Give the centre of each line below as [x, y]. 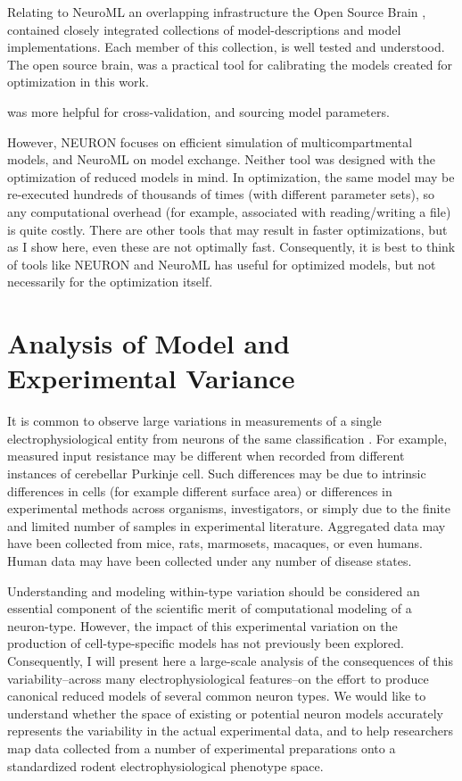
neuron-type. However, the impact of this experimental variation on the [202, 625]
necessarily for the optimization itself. [110, 282]
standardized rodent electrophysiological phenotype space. [165, 765]
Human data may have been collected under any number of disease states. [210, 560]
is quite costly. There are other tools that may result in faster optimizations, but [227, 229]
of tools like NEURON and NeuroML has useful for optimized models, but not [222, 264]
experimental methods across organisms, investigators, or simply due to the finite [229, 508]
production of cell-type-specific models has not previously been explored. [206, 643]
